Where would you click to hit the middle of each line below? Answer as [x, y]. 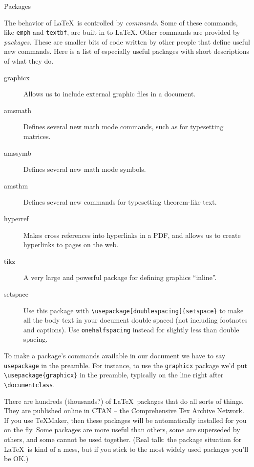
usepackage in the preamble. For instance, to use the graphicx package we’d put [126, 365]
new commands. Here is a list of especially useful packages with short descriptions [127, 51]
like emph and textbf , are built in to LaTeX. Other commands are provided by [122, 32]
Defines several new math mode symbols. [85, 169]
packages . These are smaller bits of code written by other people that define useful [127, 41]
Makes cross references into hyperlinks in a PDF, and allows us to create [132, 235]
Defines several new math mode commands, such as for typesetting [124, 127]
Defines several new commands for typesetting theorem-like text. [120, 202]
